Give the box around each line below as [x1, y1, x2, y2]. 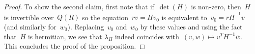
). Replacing [67, 21, 104, 31]
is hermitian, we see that [28, 31, 102, 41]
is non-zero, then [191, 1, 241, 11]
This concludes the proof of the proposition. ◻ [4, 41, 145, 51]
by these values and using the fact [140, 21, 243, 31]
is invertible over [4, 12, 54, 22]
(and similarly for [4, 21, 57, 31]
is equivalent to [161, 12, 207, 22]
